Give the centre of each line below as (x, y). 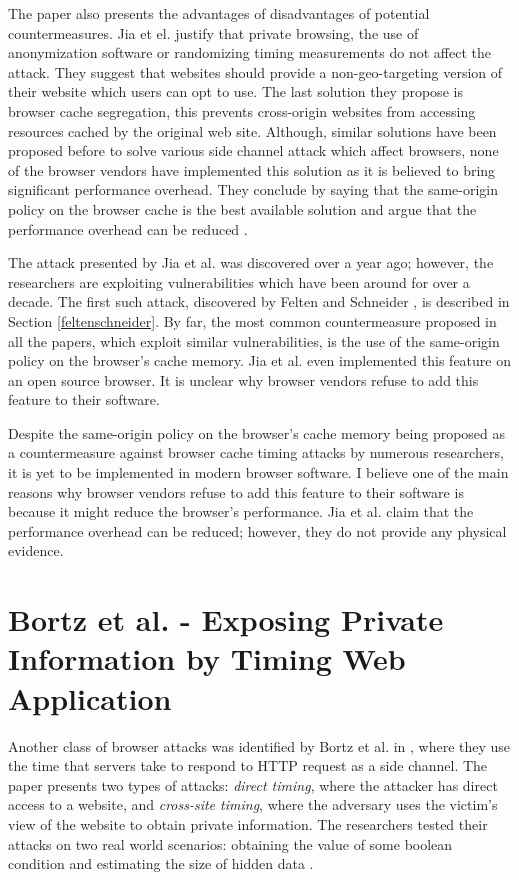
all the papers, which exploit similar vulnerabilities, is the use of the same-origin (254, 340)
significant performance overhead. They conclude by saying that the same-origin (253, 189)
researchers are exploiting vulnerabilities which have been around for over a (239, 281)
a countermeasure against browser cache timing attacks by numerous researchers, (256, 452)
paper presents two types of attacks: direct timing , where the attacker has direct (253, 784)
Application (90, 697)
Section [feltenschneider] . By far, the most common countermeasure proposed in (252, 320)
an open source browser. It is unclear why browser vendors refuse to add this (243, 379)
